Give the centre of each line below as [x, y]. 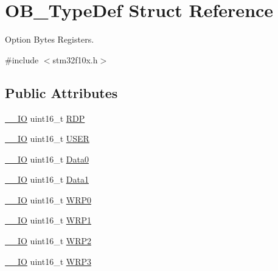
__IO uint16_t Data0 [47, 159]
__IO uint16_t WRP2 [48, 241]
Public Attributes [61, 92]
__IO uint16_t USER [47, 139]
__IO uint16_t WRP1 [48, 220]
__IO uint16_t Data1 [47, 179]
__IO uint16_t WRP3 [48, 261]
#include [22, 59]
